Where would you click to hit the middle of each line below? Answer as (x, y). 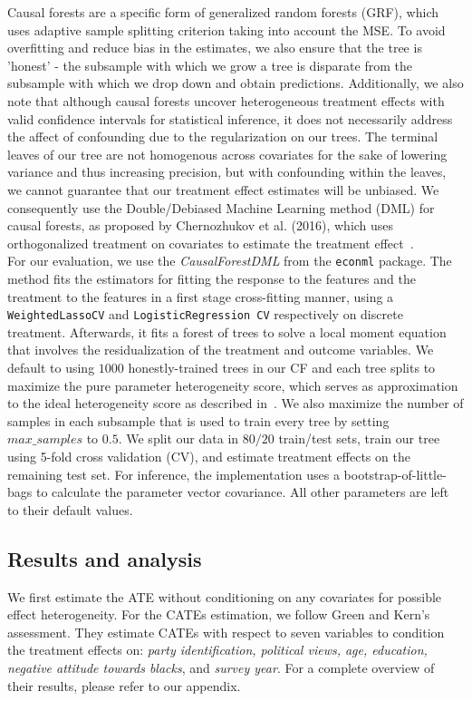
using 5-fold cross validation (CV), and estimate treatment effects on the (209, 456)
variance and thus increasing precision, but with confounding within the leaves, (227, 172)
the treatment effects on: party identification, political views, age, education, (217, 650)
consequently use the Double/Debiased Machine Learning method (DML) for (221, 207)
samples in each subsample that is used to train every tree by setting (198, 420)
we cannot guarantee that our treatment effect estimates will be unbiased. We (223, 189)
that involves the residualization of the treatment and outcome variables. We (221, 350)
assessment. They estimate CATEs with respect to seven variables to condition (226, 632)
